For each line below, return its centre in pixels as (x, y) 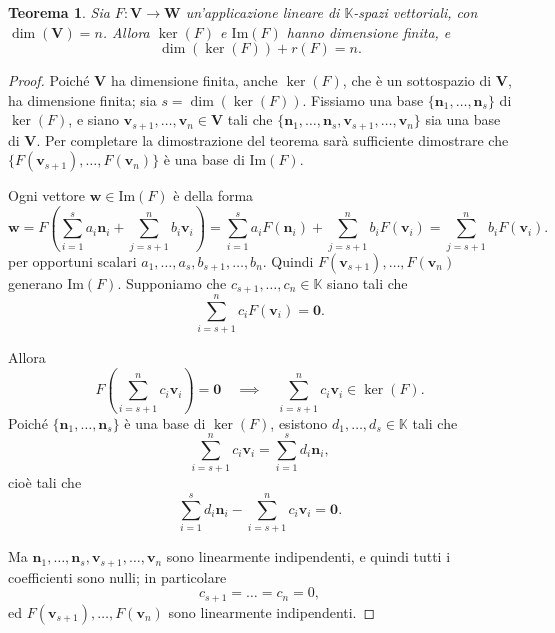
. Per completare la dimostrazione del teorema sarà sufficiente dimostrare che (272, 139)
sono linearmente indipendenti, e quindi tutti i (308, 556)
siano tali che (367, 282)
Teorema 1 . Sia (59, 12)
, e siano (93, 119)
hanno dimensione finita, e (368, 31)
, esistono (299, 422)
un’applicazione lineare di (262, 12)
